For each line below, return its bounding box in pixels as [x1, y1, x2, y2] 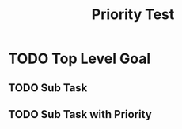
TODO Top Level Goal [8, 50, 151, 68]
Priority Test [91, 6, 175, 24]
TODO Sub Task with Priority [8, 108, 152, 121]
